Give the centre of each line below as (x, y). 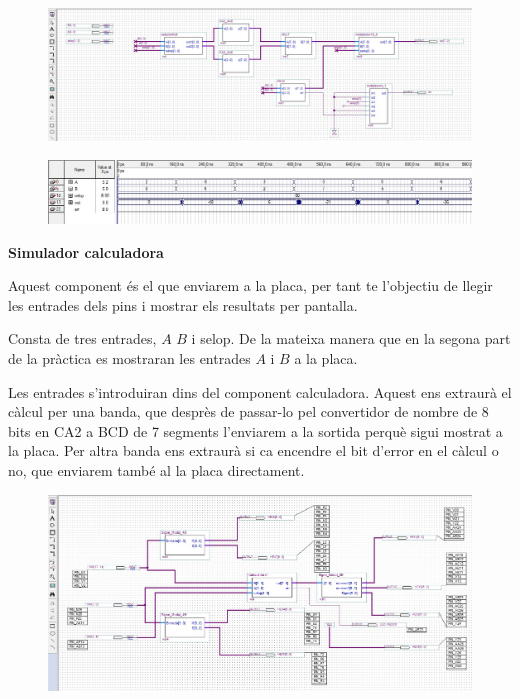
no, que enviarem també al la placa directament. (156, 470)
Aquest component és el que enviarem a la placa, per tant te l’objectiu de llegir (250, 285)
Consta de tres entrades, (82, 338)
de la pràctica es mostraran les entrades (129, 358)
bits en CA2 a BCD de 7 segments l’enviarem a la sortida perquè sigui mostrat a (255, 430)
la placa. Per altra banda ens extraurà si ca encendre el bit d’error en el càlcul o (253, 450)
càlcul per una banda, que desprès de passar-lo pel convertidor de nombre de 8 (248, 411)
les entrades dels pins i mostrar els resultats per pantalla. (183, 304)
